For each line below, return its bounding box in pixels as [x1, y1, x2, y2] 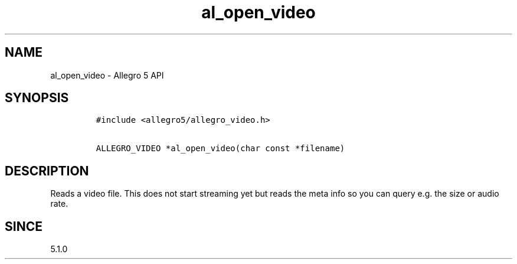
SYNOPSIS [5, 90, 69, 106]
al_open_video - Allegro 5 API [50, 70, 164, 80]
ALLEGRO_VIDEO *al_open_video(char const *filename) [96, 144, 345, 154]
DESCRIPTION [5, 163, 89, 178]
